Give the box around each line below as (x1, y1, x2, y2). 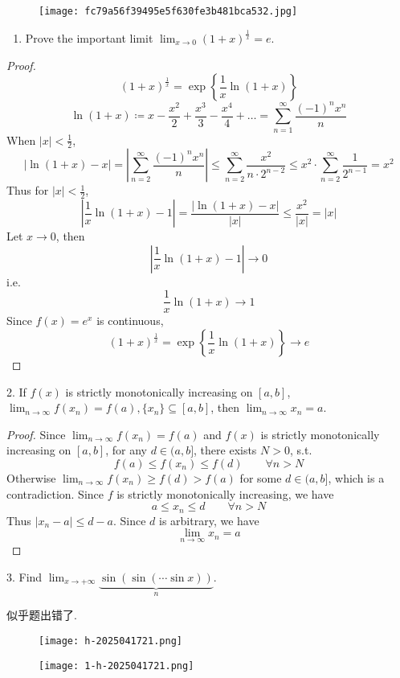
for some (239, 469, 282, 486)
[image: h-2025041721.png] (39, 635, 182, 647)
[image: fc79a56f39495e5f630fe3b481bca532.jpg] (39, 6, 298, 17)
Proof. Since (6, 425, 66, 442)
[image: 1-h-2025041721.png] (39, 660, 194, 672)
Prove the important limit (25, 30, 153, 47)
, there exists (194, 442, 257, 458)
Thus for (6, 182, 49, 199)
